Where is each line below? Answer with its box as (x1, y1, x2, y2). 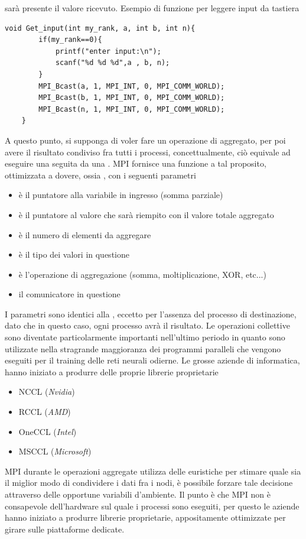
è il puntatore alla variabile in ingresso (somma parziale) (18, 189, 223, 201)
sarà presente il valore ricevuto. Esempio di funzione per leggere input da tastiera (5, 2, 300, 14)
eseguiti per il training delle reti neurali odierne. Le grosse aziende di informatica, (5, 354, 300, 366)
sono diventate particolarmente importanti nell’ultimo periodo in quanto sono (5, 331, 285, 343)
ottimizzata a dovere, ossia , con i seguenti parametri (5, 168, 196, 181)
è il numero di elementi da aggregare (18, 228, 151, 241)
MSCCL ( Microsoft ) (18, 445, 92, 457)
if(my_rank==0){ (38, 35, 102, 44)
